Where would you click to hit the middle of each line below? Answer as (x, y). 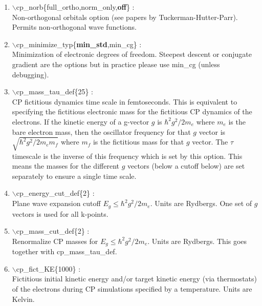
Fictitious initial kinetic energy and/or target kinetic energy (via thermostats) (134, 279)
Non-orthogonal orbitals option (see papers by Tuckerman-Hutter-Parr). (125, 17)
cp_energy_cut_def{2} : (55, 193)
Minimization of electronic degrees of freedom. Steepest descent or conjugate (132, 54)
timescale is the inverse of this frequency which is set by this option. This (127, 156)
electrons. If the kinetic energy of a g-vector (81, 121)
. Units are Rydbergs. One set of (201, 203)
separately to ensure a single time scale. (74, 176)
